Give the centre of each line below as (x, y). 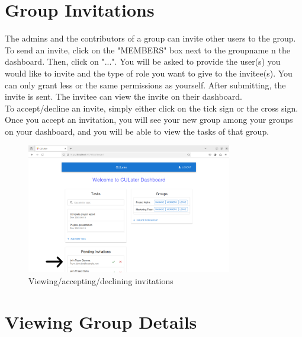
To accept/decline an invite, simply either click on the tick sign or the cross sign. (152, 108)
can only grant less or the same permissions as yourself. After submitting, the (145, 85)
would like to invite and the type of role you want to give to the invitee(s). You (149, 73)
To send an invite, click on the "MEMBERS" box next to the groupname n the (147, 50)
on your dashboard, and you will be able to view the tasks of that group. (137, 131)
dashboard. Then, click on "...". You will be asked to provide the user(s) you (143, 61)
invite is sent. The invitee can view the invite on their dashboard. (123, 96)
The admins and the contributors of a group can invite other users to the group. (150, 38)
